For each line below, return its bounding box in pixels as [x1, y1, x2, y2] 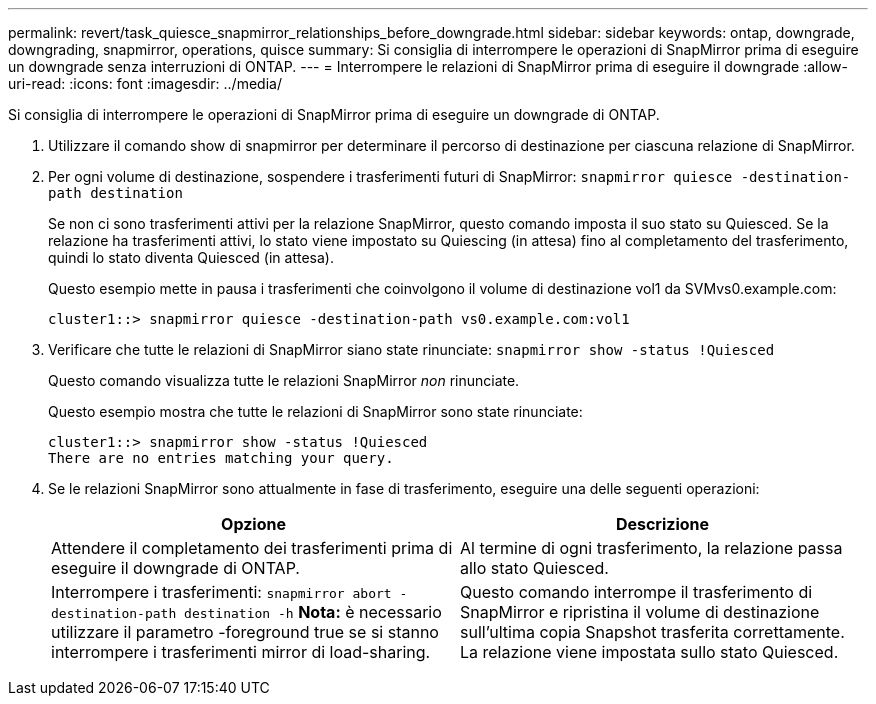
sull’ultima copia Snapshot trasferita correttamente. [460, 622, 845, 642]
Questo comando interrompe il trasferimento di [460, 582, 813, 602]
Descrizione [615, 514, 710, 534]
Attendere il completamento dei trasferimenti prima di [51, 538, 453, 558]
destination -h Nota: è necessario [184, 602, 442, 622]
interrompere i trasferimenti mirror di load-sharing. [51, 642, 431, 662]
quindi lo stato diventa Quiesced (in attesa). [48, 249, 334, 266]
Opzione [221, 514, 286, 534]
